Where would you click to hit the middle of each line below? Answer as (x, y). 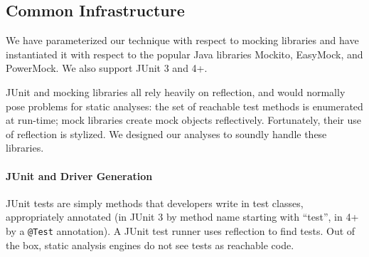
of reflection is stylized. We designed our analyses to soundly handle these (166, 133)
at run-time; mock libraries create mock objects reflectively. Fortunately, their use (184, 120)
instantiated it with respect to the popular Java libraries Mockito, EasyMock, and (184, 54)
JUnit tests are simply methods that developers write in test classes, (155, 203)
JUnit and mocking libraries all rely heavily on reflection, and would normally (176, 91)
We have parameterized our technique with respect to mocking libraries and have (182, 40)
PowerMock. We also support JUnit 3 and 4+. (107, 68)
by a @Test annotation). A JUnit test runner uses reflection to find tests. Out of (181, 230)
